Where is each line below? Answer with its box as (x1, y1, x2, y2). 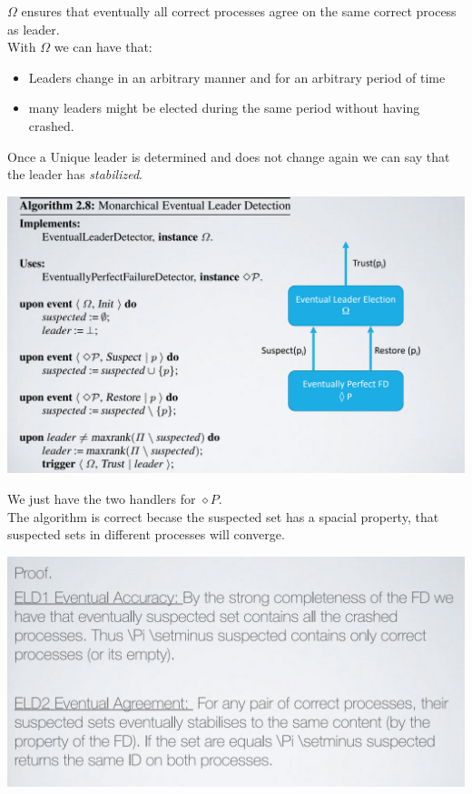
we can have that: (54, 37, 152, 56)
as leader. (7, 19, 60, 38)
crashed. (28, 116, 74, 135)
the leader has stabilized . (7, 165, 143, 184)
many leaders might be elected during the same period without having (28, 98, 420, 117)
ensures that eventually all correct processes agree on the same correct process (21, 2, 457, 20)
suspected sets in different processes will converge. (7, 525, 285, 544)
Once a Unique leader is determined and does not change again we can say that (7, 146, 450, 166)
